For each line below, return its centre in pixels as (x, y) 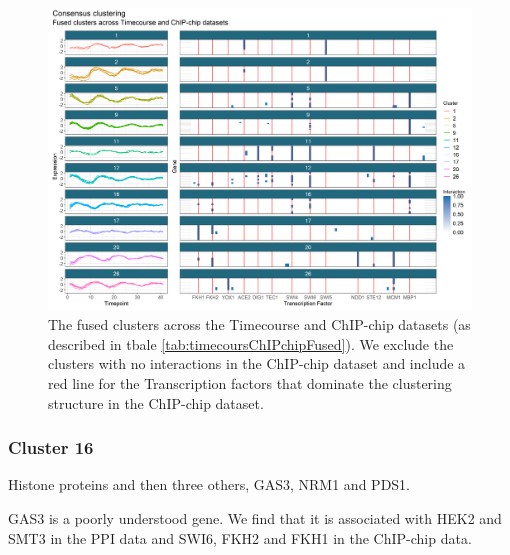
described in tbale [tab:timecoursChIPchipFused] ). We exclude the (251, 343)
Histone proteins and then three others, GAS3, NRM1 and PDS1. (209, 484)
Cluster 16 (51, 447)
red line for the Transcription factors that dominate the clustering (250, 383)
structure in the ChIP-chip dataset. (156, 402)
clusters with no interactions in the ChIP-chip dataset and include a (257, 363)
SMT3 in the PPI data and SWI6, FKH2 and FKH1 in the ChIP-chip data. (240, 537)
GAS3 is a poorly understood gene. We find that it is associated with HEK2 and (255, 518)
